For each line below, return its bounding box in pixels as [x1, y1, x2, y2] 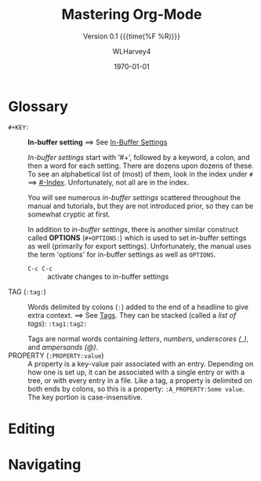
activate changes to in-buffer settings [47, 271, 169, 281]
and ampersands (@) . [27, 342, 99, 352]
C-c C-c [27, 264, 53, 272]
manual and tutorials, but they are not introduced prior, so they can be [27, 201, 254, 210]
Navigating [8, 456, 82, 474]
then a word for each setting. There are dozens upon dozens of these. [27, 161, 255, 170]
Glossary [8, 97, 69, 115]
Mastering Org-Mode [61, 5, 202, 24]
